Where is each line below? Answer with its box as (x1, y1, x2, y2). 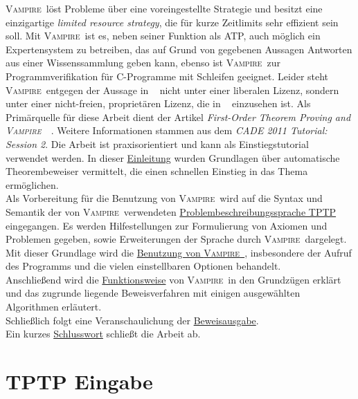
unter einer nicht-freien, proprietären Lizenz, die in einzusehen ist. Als (6, 96, 311, 111)
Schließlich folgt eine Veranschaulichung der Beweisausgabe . (6, 313, 259, 327)
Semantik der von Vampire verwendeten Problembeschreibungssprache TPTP (6, 204, 337, 219)
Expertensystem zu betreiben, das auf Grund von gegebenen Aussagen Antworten (6, 41, 352, 56)
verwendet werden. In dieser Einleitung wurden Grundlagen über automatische (6, 150, 340, 165)
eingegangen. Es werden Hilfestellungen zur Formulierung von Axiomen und (6, 218, 328, 232)
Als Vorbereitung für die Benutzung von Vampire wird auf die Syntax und (6, 191, 323, 205)
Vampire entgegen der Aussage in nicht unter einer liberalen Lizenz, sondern (6, 82, 339, 97)
